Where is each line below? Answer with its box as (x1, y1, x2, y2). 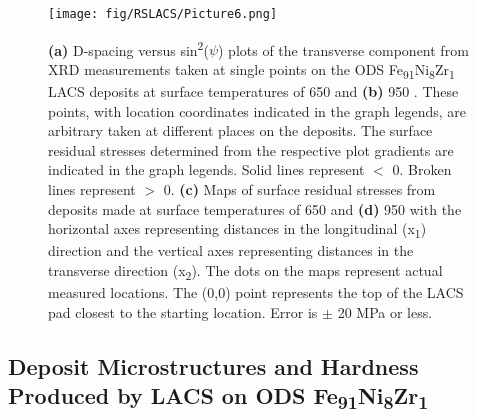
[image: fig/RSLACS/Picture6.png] (48, 7, 278, 21)
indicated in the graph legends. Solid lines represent (48, 159, 365, 180)
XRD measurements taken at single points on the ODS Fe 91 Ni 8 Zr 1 (48, 58, 455, 82)
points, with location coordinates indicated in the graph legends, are (48, 100, 467, 121)
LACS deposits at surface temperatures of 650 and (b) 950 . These (48, 81, 459, 102)
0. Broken (392, 159, 452, 180)
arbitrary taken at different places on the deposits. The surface (48, 120, 433, 141)
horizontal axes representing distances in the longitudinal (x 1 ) (48, 218, 427, 241)
